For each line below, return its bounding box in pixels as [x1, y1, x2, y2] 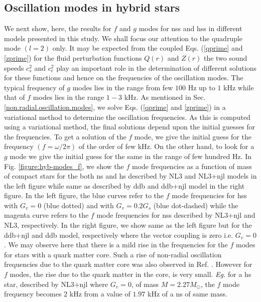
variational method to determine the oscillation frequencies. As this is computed [4, 111, 250, 122]
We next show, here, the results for [4, 23, 111, 34]
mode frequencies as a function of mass [132, 161, 252, 171]
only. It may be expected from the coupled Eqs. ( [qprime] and [52, 43, 243, 53]
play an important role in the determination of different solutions [56, 62, 257, 73]
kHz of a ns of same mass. [147, 288, 227, 299]
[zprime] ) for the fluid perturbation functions [4, 52, 142, 63]
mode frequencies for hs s [172, 190, 247, 201]
